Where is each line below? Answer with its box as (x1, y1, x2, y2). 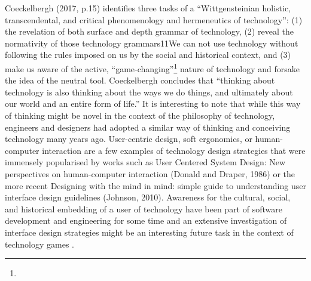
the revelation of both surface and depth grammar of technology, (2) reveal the (5, 25, 294, 38)
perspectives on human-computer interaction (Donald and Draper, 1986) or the (5, 167, 295, 180)
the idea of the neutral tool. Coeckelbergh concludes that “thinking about (5, 74, 275, 87)
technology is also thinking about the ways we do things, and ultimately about (5, 85, 293, 98)
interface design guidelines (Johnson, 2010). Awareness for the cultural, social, (5, 191, 291, 203)
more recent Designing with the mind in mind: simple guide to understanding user (5, 179, 306, 192)
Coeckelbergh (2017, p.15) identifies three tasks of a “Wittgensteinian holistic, (5, 2, 291, 14)
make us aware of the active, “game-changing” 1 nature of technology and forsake (5, 60, 300, 75)
